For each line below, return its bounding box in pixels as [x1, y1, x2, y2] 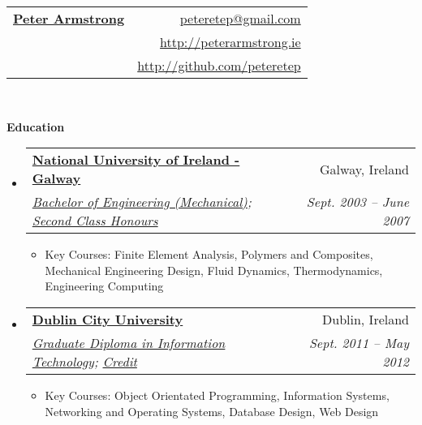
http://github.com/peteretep [137, 56, 301, 75]
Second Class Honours [32, 211, 158, 230]
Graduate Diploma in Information [32, 333, 226, 352]
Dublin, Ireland [322, 309, 409, 328]
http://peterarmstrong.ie [160, 32, 301, 51]
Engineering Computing [45, 277, 164, 294]
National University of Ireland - [32, 150, 240, 170]
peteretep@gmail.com [179, 9, 301, 28]
